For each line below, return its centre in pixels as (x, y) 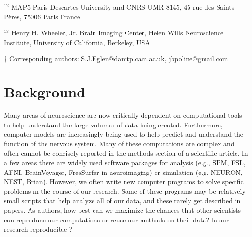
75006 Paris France (52, 16)
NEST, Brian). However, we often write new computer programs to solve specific (124, 182)
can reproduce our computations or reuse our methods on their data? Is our (117, 219)
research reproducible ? (38, 229)
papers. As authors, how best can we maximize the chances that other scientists (123, 210)
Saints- (226, 7)
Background (45, 92)
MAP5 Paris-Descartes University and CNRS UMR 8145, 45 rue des (113, 7)
